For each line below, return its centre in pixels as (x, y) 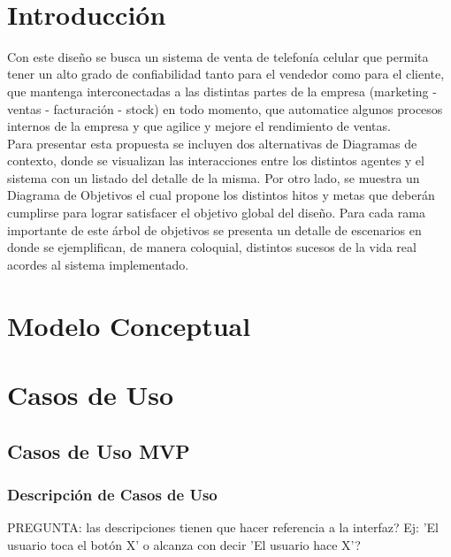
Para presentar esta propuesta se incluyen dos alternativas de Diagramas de (212, 143)
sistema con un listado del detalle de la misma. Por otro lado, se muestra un (214, 177)
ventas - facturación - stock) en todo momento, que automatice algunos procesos (225, 108)
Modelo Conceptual (129, 325)
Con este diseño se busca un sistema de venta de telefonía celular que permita (218, 56)
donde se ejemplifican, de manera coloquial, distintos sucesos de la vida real (212, 247)
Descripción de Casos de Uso (112, 494)
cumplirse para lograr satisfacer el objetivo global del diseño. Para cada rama (216, 213)
